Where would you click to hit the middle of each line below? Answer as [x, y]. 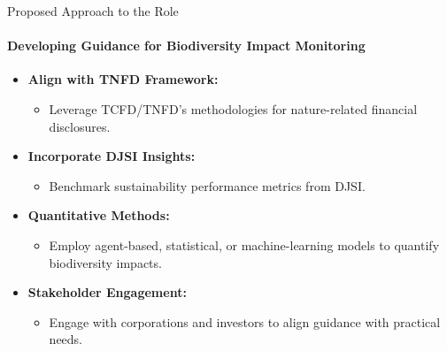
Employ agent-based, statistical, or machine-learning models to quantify [244, 244]
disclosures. [80, 126]
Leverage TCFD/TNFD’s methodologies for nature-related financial [233, 108]
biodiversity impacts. [105, 262]
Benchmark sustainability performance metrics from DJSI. [207, 185]
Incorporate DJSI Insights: [112, 156]
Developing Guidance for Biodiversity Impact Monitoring [186, 46]
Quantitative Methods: [99, 215]
